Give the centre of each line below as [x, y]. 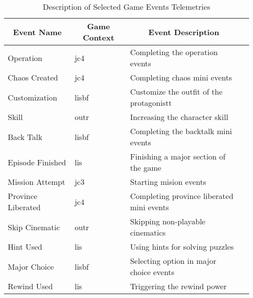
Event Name [37, 32]
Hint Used [25, 247]
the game [146, 168]
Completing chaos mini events [181, 77]
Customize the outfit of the [176, 91]
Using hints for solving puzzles [182, 247]
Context [99, 37]
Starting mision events [168, 182]
